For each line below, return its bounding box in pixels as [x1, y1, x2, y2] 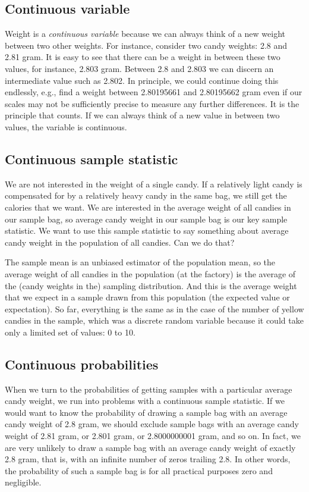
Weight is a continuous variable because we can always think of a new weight [5, 27, 285, 40]
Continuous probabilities [5, 355, 159, 373]
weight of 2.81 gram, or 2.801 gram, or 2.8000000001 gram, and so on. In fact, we [5, 430, 301, 442]
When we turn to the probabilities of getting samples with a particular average [5, 383, 292, 395]
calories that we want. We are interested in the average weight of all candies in [5, 200, 291, 213]
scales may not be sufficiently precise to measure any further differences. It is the [5, 97, 299, 109]
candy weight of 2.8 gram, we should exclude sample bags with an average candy [5, 418, 299, 430]
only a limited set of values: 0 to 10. [5, 325, 135, 338]
